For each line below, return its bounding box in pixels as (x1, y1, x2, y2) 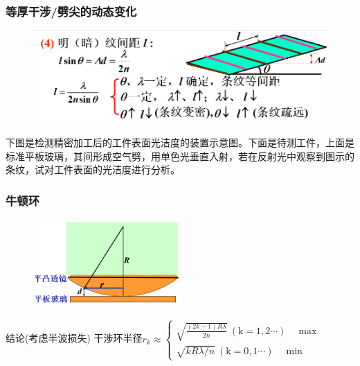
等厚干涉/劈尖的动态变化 (6, 2, 137, 19)
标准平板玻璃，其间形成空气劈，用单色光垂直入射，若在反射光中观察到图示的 (6, 148, 354, 163)
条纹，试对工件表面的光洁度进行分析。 (6, 162, 180, 177)
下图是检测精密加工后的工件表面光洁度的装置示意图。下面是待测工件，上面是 (6, 135, 354, 150)
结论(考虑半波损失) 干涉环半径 (6, 331, 143, 345)
